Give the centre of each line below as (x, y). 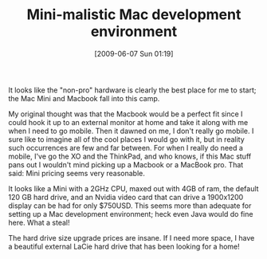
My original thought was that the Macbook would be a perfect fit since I (126, 114)
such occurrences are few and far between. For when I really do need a (126, 147)
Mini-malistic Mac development (134, 15)
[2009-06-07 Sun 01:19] (134, 53)
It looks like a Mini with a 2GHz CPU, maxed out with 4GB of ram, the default (133, 188)
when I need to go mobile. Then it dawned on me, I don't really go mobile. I (131, 131)
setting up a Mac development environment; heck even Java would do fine (131, 214)
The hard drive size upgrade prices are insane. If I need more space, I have (132, 237)
